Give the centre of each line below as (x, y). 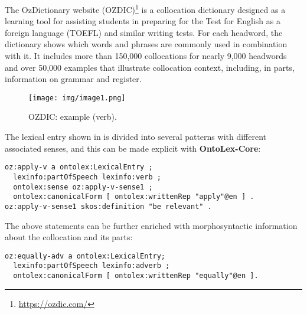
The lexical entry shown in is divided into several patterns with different (136, 137)
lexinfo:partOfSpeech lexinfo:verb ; (87, 177)
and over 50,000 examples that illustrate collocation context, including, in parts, (150, 67)
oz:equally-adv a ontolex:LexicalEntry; (85, 256)
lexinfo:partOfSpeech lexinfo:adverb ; (92, 266)
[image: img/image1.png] (77, 98)
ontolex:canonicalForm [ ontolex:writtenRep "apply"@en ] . (134, 197)
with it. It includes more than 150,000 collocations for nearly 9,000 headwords (146, 56)
